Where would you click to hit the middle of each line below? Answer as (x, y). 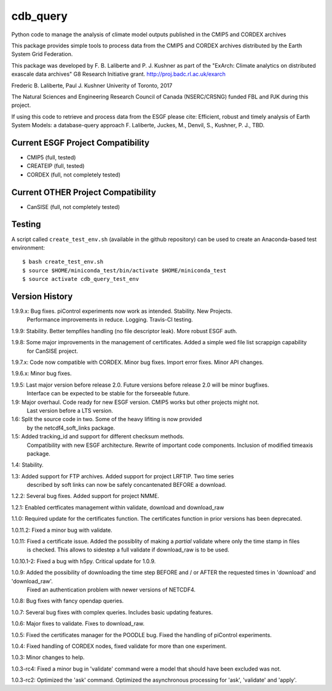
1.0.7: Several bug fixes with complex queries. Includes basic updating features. (112, 612)
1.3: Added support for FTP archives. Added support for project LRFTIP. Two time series (123, 476)
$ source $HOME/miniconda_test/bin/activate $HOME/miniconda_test (124, 270)
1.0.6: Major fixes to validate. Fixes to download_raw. (78, 623)
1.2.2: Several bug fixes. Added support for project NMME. (85, 496)
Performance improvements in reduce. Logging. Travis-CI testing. (110, 320)
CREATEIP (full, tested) (56, 166)
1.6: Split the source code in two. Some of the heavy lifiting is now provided (107, 419)
